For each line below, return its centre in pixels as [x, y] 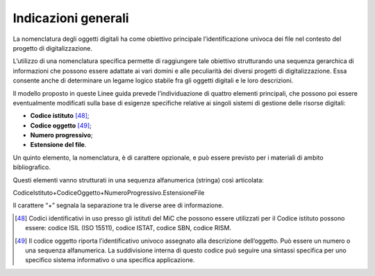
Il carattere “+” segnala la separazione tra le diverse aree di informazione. [118, 205]
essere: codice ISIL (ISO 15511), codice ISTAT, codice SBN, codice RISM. [128, 228]
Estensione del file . [58, 145]
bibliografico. [32, 167]
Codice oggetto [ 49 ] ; [61, 126]
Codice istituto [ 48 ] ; [60, 116]
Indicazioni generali [71, 18]
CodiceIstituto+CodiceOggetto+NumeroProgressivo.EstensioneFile [109, 193]
